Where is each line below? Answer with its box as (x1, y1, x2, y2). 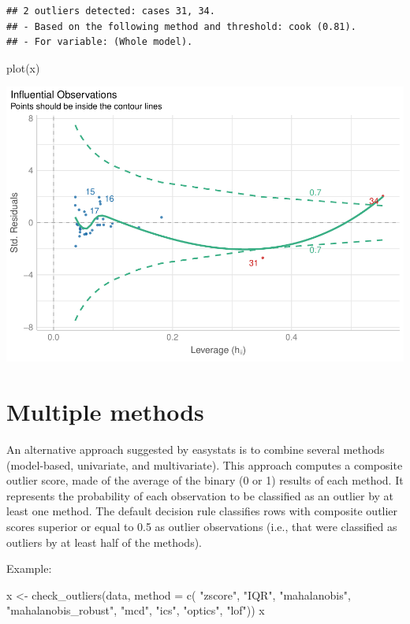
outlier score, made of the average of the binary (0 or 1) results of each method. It (6, 472, 404, 488)
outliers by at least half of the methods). (6, 533, 202, 550)
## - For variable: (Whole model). (6, 36, 193, 48)
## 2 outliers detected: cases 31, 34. (6, 6, 215, 17)
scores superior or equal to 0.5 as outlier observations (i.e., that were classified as (6, 518, 397, 534)
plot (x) (6, 59, 40, 76)
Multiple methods (6, 396, 204, 428)
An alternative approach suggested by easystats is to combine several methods (6, 441, 385, 458)
